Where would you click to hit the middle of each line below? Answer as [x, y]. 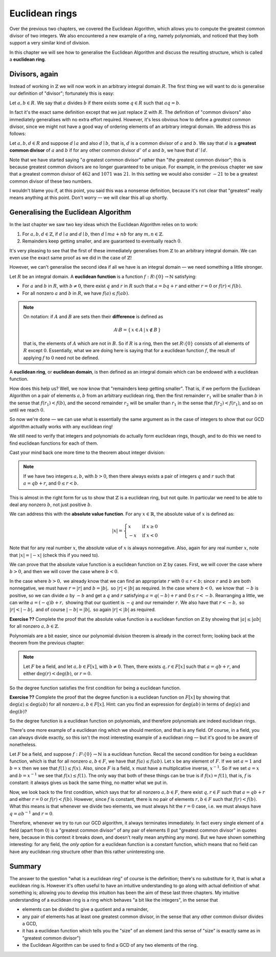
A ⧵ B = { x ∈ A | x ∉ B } [137, 330]
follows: [18, 134]
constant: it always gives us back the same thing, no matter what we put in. [89, 782]
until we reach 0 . [27, 410]
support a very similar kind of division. [50, 43]
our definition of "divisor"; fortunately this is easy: [62, 93]
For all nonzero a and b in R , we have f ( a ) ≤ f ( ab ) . [76, 293]
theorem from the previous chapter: [47, 643]
